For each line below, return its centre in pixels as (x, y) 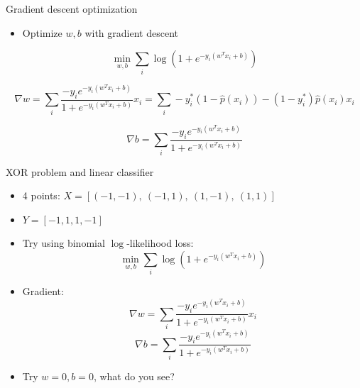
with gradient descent (131, 32)
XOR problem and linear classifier (80, 171)
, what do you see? (134, 376)
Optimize (42, 32)
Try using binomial (64, 243)
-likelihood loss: (160, 243)
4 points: (41, 195)
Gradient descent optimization (72, 9)
